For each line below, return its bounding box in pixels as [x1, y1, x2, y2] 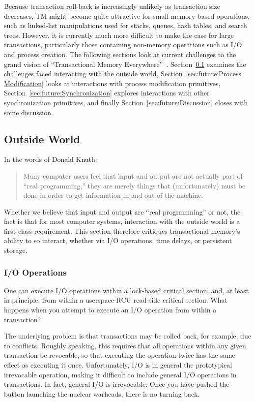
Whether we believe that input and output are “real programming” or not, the [4, 206, 241, 216]
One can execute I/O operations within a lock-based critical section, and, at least [4, 285, 249, 295]
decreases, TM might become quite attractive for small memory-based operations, [4, 10, 250, 21]
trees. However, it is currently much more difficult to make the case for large [4, 30, 234, 40]
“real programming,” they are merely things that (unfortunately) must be [23, 180, 246, 190]
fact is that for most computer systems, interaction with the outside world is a [4, 216, 240, 226]
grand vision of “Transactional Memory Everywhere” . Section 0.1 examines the [4, 59, 246, 69]
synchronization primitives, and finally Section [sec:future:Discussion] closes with [4, 97, 248, 107]
